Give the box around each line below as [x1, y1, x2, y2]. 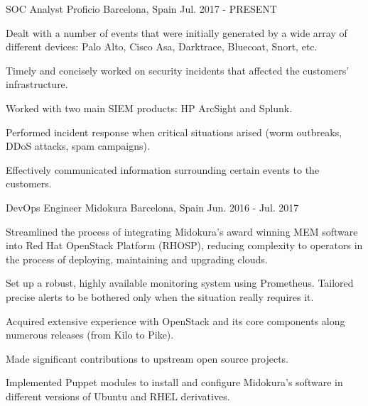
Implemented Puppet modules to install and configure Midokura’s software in [6, 375, 343, 390]
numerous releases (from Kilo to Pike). [6, 327, 174, 342]
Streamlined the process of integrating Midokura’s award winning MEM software [6, 224, 358, 238]
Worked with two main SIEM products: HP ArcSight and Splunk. [6, 100, 293, 115]
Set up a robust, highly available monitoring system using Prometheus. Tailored [6, 275, 354, 290]
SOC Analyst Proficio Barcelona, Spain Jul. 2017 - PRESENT [6, 1, 277, 16]
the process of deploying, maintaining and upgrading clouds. [6, 251, 268, 266]
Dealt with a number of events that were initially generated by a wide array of [6, 25, 347, 40]
